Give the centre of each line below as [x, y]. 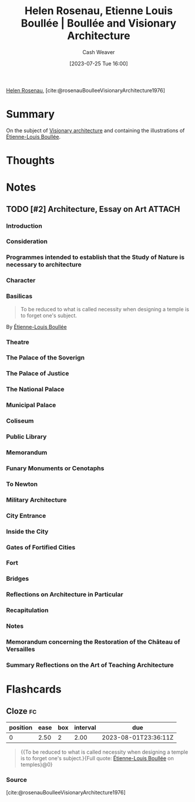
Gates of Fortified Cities [41, 547]
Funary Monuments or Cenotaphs [55, 468]
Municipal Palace [31, 405]
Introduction [24, 226]
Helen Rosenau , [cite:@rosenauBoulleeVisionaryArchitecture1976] [86, 90]
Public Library [26, 437]
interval [85, 727]
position [21, 727]
